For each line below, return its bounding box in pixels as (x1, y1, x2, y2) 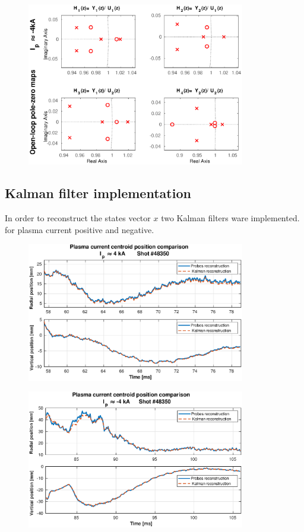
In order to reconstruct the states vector (5, 212, 151, 224)
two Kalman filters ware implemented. (161, 212, 300, 224)
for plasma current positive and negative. (5, 223, 154, 235)
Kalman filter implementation (5, 184, 191, 202)
